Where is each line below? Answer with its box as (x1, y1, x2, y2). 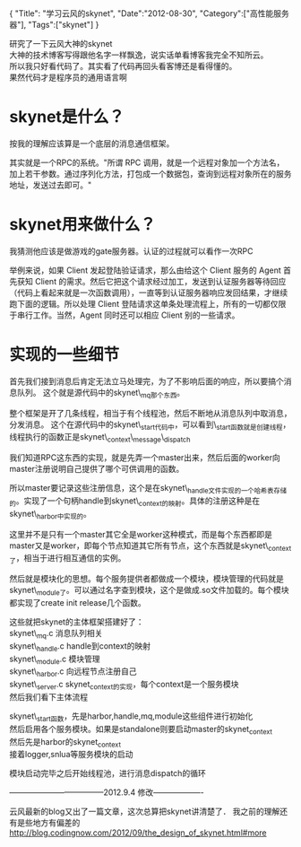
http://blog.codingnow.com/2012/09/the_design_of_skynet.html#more (9, 827, 267, 838)
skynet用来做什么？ (9, 214, 157, 235)
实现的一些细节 (9, 345, 120, 365)
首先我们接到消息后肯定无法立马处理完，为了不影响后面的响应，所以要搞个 (9, 375, 284, 387)
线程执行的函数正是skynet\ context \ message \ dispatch (9, 432, 191, 445)
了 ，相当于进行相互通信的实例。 (9, 553, 126, 566)
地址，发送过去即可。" (9, 179, 92, 190)
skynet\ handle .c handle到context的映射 (9, 640, 150, 653)
